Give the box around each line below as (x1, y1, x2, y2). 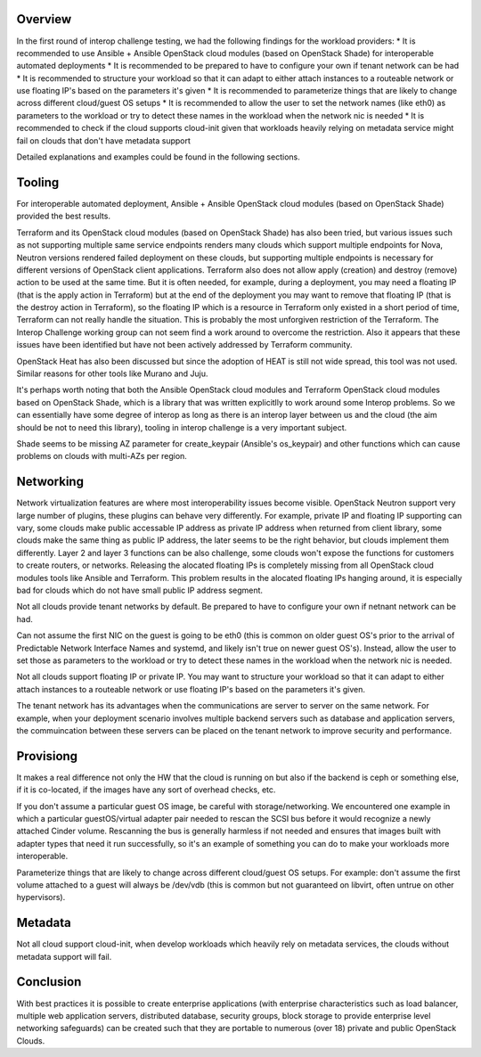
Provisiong (16, 749, 78, 764)
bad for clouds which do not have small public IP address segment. (16, 585, 263, 595)
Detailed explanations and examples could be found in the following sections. (16, 152, 300, 162)
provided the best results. (16, 210, 111, 222)
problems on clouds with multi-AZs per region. (16, 451, 187, 462)
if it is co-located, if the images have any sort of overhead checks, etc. (16, 784, 276, 795)
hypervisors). (16, 892, 66, 903)
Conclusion (16, 974, 82, 989)
